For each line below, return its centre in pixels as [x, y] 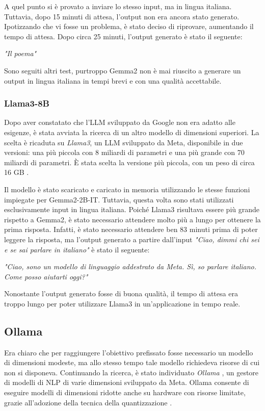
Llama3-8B [27, 103]
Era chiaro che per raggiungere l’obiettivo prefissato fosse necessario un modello [129, 352]
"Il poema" [20, 53]
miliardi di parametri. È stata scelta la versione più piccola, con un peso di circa [129, 162]
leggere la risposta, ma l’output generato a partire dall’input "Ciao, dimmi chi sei [132, 239]
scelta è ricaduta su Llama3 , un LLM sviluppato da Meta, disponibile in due [124, 142]
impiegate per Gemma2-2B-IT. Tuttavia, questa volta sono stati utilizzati [119, 199]
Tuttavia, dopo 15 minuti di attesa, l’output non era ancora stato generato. [122, 16]
